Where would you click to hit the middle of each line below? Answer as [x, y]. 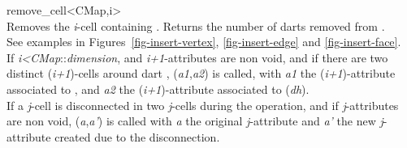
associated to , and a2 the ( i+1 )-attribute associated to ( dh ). [158, 89]
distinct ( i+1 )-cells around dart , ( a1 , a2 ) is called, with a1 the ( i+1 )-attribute [201, 73]
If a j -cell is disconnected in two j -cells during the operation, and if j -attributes [203, 105]
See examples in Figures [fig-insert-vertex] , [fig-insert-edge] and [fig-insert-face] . [204, 42]
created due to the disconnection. [137, 136]
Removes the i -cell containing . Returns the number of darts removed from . [196, 25]
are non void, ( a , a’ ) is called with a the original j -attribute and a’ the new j [195, 121]
